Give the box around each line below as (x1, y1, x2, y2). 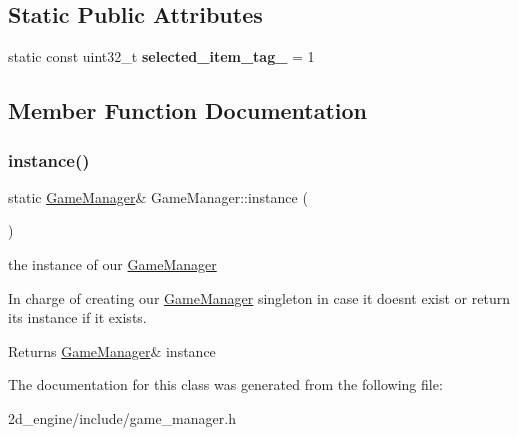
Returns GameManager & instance (8, 340, 216, 361)
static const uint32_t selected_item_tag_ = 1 (8, 46, 315, 67)
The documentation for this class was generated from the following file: (8, 374, 443, 395)
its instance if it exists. (8, 307, 147, 328)
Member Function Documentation (8, 95, 368, 126)
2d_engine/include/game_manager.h (8, 407, 236, 428)
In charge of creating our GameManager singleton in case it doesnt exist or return (8, 287, 510, 308)
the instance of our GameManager (8, 253, 217, 274)
